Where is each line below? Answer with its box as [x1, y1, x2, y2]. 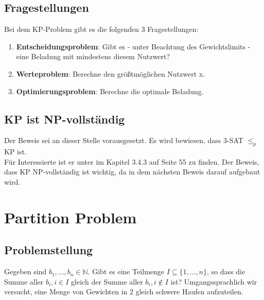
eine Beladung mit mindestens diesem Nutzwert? [16, 51, 170, 62]
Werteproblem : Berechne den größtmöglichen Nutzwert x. [16, 68, 205, 79]
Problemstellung [4, 242, 93, 258]
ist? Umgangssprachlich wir [170, 276, 257, 287]
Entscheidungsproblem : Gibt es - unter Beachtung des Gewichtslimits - [16, 41, 251, 51]
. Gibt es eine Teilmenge [87, 266, 165, 277]
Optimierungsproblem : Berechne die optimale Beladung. [16, 85, 204, 96]
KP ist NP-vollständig [4, 111, 125, 127]
